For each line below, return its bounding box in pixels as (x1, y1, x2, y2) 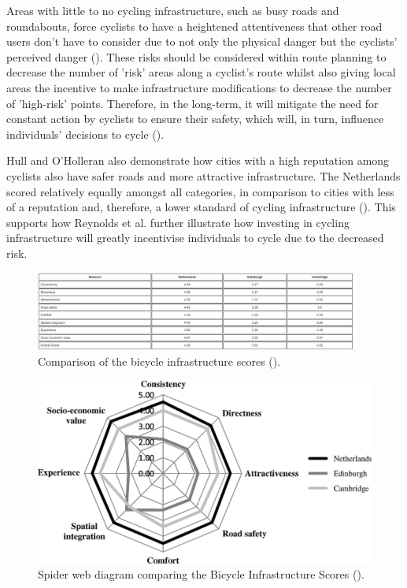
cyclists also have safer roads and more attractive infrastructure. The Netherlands (6, 167, 401, 184)
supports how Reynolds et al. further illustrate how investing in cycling (6, 214, 350, 230)
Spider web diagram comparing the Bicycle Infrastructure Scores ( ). (38, 566, 364, 582)
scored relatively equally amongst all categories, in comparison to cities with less (6, 183, 394, 199)
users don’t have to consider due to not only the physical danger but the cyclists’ (6, 33, 398, 50)
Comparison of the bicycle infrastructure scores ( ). (38, 352, 281, 369)
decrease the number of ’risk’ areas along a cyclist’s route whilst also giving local (6, 64, 396, 80)
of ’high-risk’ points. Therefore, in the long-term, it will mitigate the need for (6, 95, 379, 111)
